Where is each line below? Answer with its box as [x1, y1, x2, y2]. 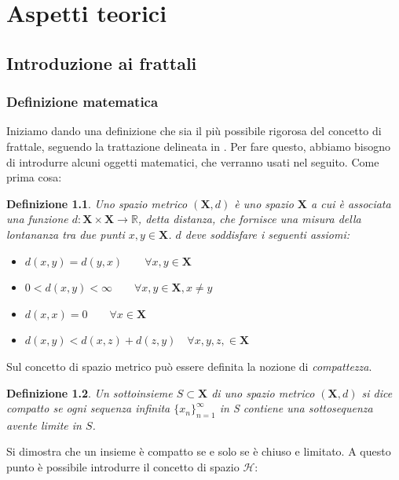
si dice [361, 384, 393, 401]
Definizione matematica [6, 92, 159, 112]
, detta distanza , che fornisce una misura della [137, 211, 361, 227]
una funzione [6, 211, 68, 227]
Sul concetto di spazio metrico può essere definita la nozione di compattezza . [6, 357, 372, 374]
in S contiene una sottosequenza [219, 400, 373, 416]
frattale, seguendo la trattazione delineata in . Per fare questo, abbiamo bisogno [6, 137, 391, 154]
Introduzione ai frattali [6, 50, 197, 75]
